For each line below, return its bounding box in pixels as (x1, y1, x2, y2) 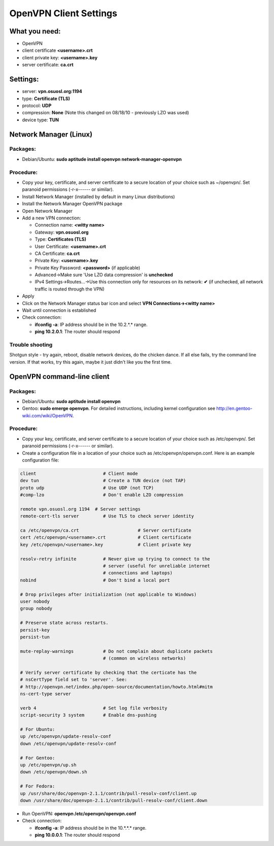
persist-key (20, 627, 50, 633)
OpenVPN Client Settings (9, 8, 118, 19)
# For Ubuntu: (20, 727, 55, 732)
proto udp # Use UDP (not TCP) (20, 485, 154, 491)
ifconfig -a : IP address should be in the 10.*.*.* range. (35, 825, 147, 831)
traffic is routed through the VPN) (35, 286, 105, 292)
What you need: (9, 27, 61, 36)
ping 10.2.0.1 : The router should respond (35, 329, 120, 335)
